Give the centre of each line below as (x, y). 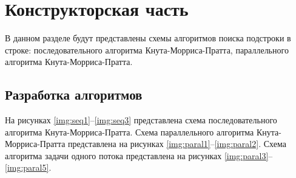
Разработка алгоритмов (74, 94)
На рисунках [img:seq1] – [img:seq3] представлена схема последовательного (141, 120)
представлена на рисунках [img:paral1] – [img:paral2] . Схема (177, 144)
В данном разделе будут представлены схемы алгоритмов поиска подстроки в (148, 38)
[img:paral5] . (28, 167)
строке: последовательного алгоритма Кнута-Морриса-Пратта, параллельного (147, 50)
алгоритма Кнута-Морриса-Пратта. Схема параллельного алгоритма (129, 132)
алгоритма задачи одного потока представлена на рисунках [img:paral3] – (139, 155)
